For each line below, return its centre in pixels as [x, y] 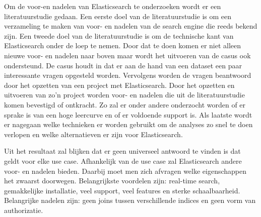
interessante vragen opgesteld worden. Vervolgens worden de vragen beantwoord [128, 75]
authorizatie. [24, 210]
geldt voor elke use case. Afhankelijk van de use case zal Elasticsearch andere [123, 160]
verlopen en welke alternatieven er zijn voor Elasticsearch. [93, 134]
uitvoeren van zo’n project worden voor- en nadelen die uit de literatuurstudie [124, 95]
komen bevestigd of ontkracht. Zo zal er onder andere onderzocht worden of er [125, 104]
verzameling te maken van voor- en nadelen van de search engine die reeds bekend [131, 26]
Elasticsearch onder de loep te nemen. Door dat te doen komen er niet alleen [123, 45]
